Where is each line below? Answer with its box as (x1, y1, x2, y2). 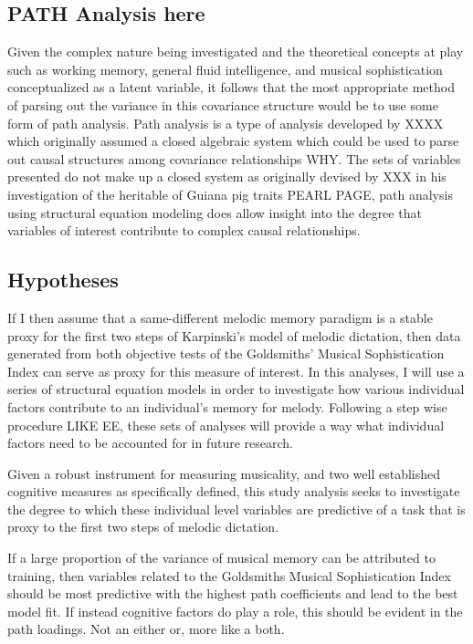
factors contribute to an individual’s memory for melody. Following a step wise (7, 397, 447, 416)
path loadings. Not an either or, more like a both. (7, 619, 285, 639)
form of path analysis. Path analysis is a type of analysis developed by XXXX (7, 113, 444, 132)
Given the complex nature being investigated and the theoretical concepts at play (7, 42, 464, 61)
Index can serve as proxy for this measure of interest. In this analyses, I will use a (7, 361, 465, 380)
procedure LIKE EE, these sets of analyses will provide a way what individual (7, 415, 445, 434)
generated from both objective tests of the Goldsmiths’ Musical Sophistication (7, 344, 445, 363)
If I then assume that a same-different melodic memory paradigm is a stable (7, 307, 433, 327)
